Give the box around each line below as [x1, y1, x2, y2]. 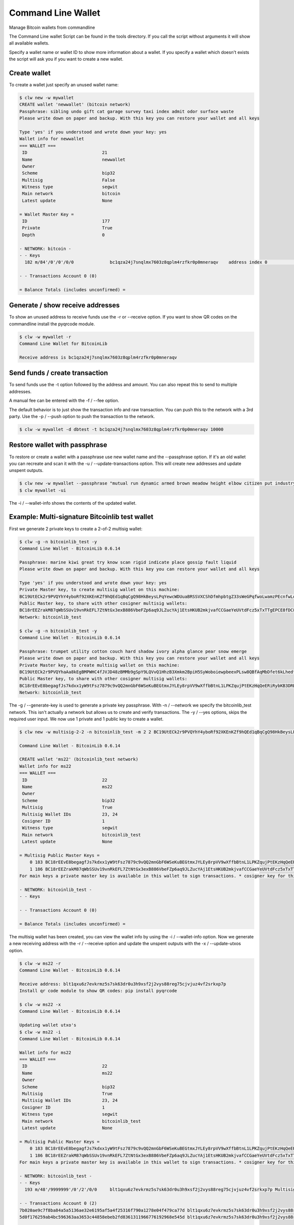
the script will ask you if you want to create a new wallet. [9, 56, 123, 62]
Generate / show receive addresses [9, 301, 120, 310]
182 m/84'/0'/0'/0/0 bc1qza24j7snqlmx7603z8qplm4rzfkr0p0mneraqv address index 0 [24, 260, 268, 265]
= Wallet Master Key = [19, 211, 74, 217]
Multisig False [22, 177, 115, 183]
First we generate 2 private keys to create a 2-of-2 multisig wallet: [9, 526, 143, 532]
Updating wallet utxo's [19, 1022, 77, 1028]
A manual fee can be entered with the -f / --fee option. [9, 397, 120, 404]
